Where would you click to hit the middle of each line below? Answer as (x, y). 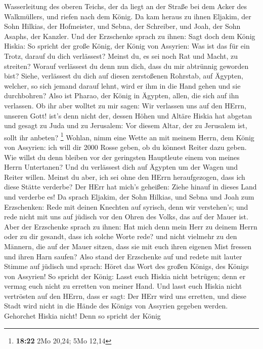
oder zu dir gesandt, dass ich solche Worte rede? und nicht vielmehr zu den (121, 236)
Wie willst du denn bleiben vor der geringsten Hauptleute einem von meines (122, 157)
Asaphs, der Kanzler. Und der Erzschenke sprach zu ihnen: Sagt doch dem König (130, 36)
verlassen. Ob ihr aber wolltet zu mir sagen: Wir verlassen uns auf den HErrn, (125, 105)
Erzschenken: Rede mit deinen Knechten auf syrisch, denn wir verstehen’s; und (126, 206)
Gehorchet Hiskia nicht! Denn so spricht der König (82, 316)
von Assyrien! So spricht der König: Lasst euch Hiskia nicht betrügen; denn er (125, 276)
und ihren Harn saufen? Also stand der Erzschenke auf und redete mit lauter (123, 256)
